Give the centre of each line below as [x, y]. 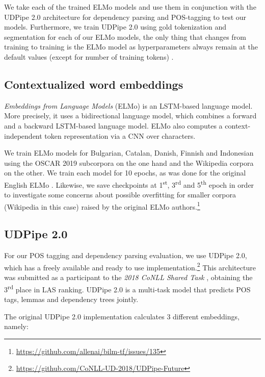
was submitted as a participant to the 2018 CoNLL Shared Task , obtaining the [128, 277]
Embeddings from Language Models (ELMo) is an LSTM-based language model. [128, 105]
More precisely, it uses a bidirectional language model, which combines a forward [130, 116]
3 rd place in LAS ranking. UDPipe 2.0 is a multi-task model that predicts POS [127, 288]
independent [23, 135]
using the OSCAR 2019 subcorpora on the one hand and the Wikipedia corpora [129, 162]
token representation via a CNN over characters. [120, 135]
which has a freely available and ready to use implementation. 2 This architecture [130, 266]
